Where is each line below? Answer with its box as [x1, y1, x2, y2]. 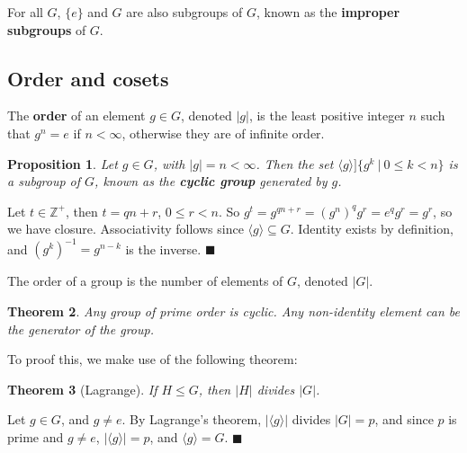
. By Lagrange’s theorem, [121, 410, 262, 429]
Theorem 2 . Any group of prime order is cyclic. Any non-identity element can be [7, 302, 461, 321]
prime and [7, 428, 64, 447]
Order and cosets [7, 64, 169, 92]
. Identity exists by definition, [290, 219, 454, 238]
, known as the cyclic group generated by [94, 172, 328, 191]
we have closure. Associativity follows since [7, 219, 244, 238]
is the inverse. [125, 239, 202, 258]
